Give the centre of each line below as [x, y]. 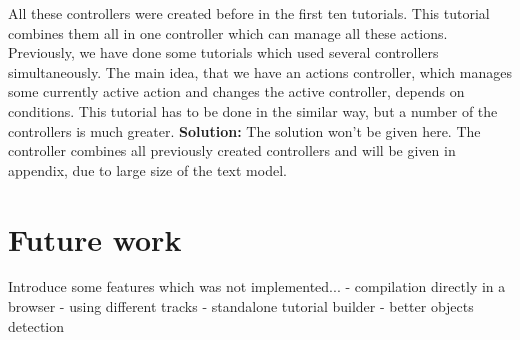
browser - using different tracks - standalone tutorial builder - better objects [241, 306]
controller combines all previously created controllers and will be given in [232, 150]
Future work [95, 238]
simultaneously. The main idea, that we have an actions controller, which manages [260, 71]
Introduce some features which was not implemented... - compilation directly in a [257, 286]
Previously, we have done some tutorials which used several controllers [223, 52]
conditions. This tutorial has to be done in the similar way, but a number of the [253, 110]
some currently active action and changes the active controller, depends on [236, 91]
